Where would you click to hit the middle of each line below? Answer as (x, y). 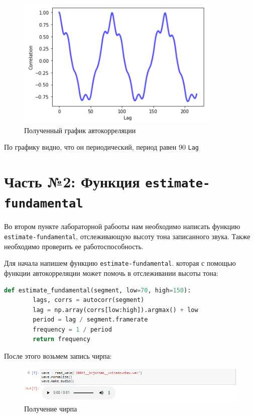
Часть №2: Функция (72, 182)
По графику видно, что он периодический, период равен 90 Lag (102, 147)
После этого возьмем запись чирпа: (58, 356)
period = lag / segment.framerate (90, 320)
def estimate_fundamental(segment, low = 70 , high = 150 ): (98, 290)
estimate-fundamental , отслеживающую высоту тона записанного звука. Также (127, 236)
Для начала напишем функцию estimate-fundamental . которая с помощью (120, 263)
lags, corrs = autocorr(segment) (89, 300)
